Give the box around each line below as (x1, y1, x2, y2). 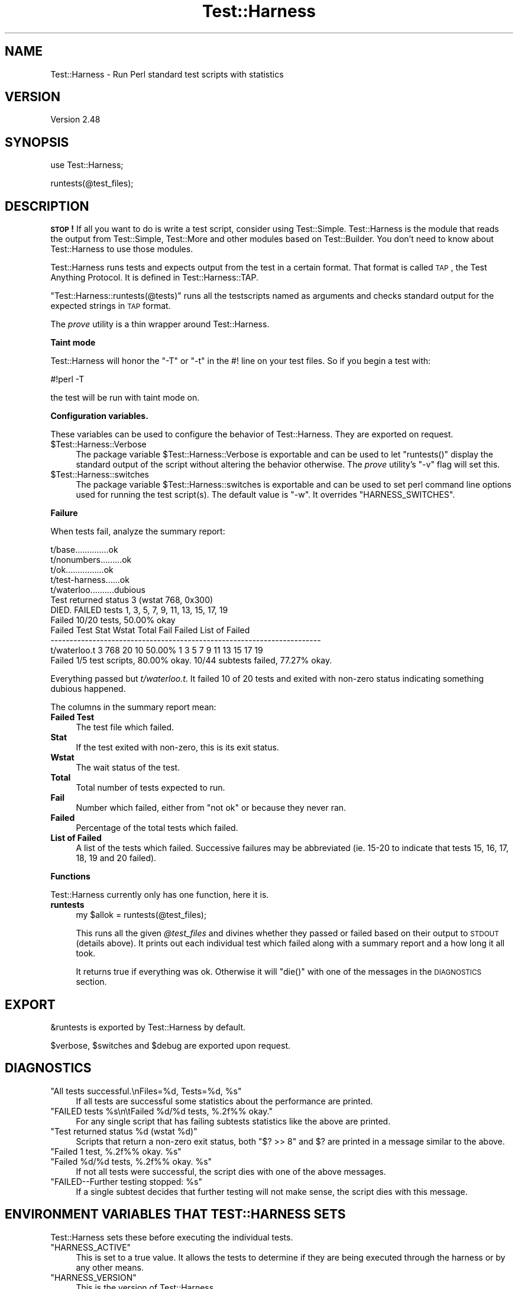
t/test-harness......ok (50, 575, 129, 585)
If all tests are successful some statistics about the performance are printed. (76, 1095, 373, 1106)
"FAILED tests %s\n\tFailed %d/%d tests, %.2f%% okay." (50, 1106, 273, 1116)
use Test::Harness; (50, 160, 124, 170)
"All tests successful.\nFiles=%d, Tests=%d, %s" (50, 1085, 242, 1096)
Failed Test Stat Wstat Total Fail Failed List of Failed (50, 625, 250, 636)
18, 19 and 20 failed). (76, 853, 157, 863)
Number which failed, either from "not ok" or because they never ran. (76, 803, 347, 813)
